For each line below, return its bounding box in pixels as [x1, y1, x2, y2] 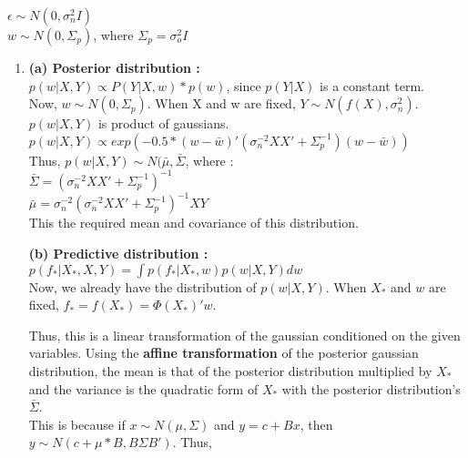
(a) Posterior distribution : [28, 58, 200, 76]
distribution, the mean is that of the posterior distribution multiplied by [28, 361, 432, 380]
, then [300, 414, 333, 433]
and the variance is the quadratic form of [28, 379, 259, 398]
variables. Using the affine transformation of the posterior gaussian [28, 343, 419, 362]
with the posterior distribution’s [281, 379, 461, 398]
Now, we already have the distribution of [28, 277, 257, 296]
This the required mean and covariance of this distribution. [28, 213, 359, 232]
